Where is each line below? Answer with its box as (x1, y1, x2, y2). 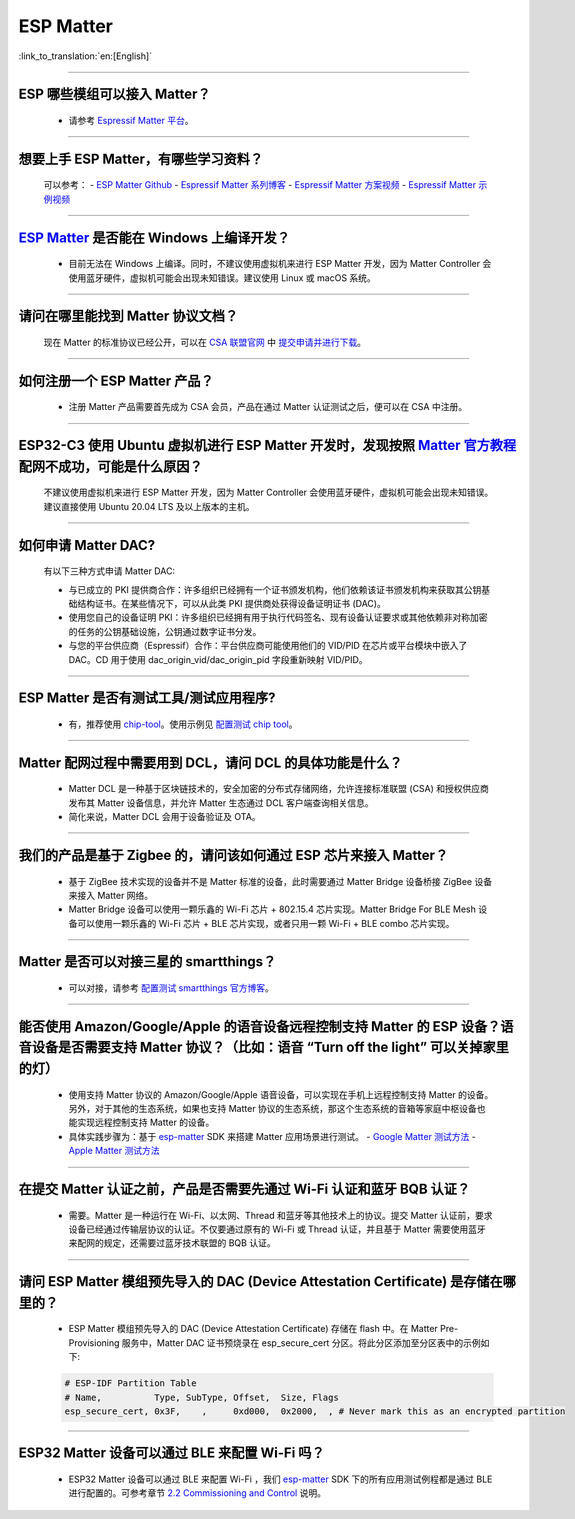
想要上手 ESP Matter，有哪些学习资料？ (18, 150, 264, 167)
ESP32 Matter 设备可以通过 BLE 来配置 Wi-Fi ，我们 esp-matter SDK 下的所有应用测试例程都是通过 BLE (68, 1473, 493, 1485)
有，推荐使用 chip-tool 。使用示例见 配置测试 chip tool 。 (68, 718, 298, 730)
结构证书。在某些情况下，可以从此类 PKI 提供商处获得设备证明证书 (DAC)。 (76, 597, 387, 609)
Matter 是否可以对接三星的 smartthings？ (18, 953, 277, 970)
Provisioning (68, 1336, 120, 1349)
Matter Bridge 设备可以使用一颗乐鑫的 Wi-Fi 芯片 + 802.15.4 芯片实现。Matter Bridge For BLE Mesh (68, 903, 477, 915)
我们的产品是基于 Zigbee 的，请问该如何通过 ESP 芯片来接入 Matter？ (18, 846, 449, 864)
